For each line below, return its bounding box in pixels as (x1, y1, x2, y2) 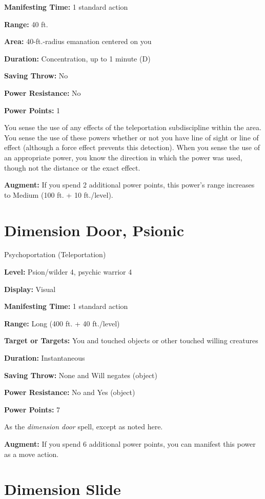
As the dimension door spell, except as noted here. (4, 421, 163, 432)
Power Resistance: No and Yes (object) (4, 387, 135, 398)
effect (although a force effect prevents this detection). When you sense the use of (4, 142, 260, 153)
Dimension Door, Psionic (4, 219, 185, 240)
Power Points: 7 (4, 404, 60, 414)
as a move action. (4, 448, 59, 459)
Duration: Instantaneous (4, 352, 85, 363)
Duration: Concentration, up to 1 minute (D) (4, 53, 151, 64)
